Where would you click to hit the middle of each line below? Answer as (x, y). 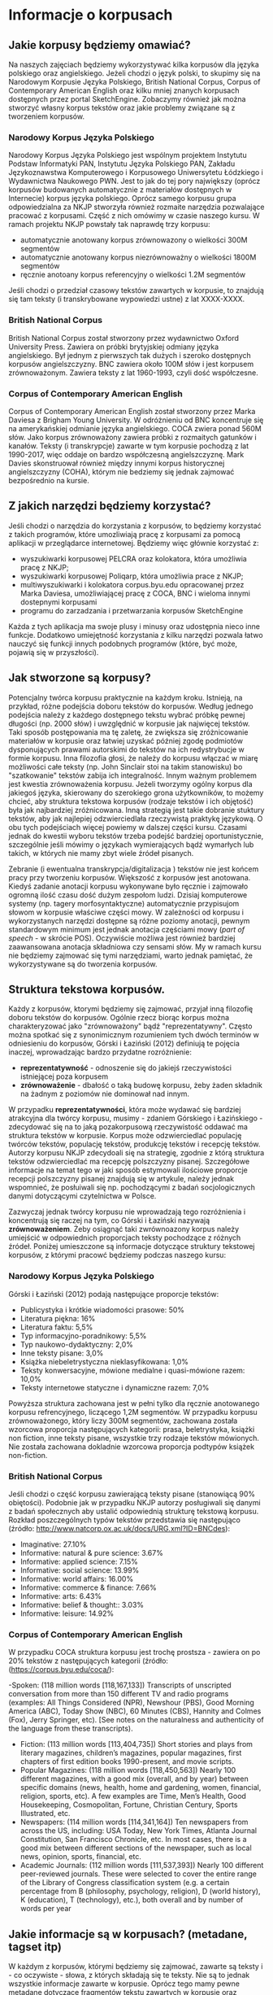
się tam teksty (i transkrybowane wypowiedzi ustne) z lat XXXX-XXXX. (127, 299)
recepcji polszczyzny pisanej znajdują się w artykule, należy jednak (121, 1179)
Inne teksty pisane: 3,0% (62, 1353)
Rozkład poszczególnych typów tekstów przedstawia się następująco (125, 1520)
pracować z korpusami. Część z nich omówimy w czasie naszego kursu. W (134, 216)
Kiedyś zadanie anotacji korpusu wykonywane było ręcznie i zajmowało (128, 886)
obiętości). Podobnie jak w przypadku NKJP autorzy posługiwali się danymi (135, 1502)
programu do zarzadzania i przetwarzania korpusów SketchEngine (132, 610)
